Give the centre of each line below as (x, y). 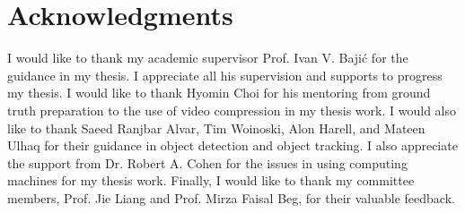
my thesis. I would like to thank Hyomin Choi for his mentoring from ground (219, 93)
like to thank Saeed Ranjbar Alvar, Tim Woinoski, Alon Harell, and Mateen (216, 128)
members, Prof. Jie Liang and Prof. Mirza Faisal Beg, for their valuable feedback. (231, 197)
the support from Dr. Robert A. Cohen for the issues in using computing (207, 162)
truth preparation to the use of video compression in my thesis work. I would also (232, 110)
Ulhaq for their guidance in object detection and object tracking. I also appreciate (232, 145)
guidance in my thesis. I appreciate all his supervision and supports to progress (225, 75)
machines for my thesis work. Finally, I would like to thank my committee (211, 180)
